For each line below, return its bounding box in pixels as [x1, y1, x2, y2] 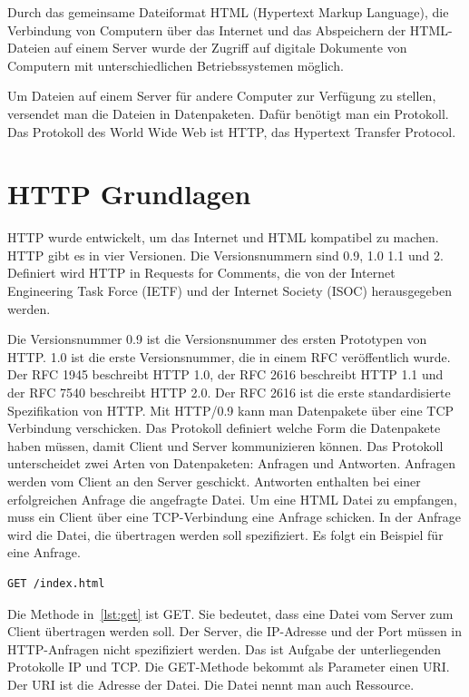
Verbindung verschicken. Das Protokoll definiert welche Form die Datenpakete [7, 418, 441, 437]
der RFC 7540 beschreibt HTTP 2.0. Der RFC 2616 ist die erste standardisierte [7, 383, 451, 402]
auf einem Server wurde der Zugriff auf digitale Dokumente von [54, 38, 407, 57]
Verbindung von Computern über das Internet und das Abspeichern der [7, 20, 406, 39]
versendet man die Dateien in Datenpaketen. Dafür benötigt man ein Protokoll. [7, 103, 449, 123]
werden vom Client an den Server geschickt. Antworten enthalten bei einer [7, 472, 421, 490]
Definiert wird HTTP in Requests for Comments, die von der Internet [7, 263, 396, 282]
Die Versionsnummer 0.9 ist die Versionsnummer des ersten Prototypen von [7, 329, 427, 348]
